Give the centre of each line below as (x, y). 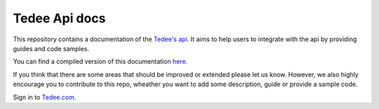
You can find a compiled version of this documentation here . (100, 61)
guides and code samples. (51, 48)
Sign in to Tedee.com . (45, 97)
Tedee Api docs (59, 18)
